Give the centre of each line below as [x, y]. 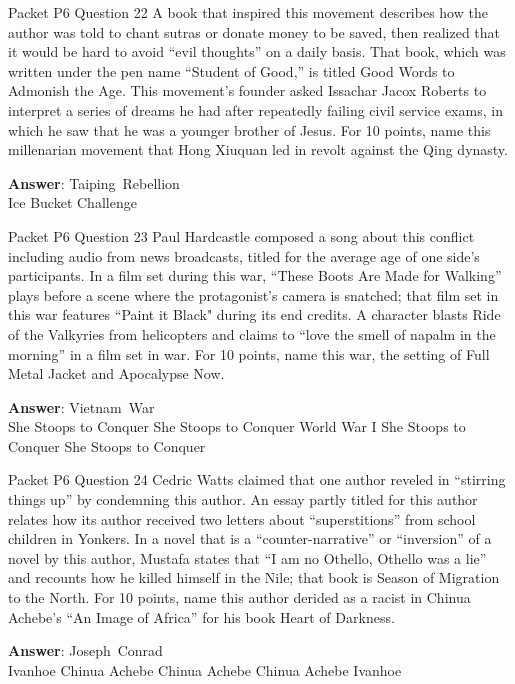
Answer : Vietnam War [81, 406]
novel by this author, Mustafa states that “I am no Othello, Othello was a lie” [247, 557]
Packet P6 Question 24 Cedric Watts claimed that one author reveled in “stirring [257, 479]
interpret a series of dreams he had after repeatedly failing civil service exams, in [255, 109]
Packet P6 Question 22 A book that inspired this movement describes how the [248, 12]
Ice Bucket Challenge [72, 202]
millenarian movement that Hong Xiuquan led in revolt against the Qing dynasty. [258, 149]
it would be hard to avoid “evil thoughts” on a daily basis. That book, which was [257, 51]
